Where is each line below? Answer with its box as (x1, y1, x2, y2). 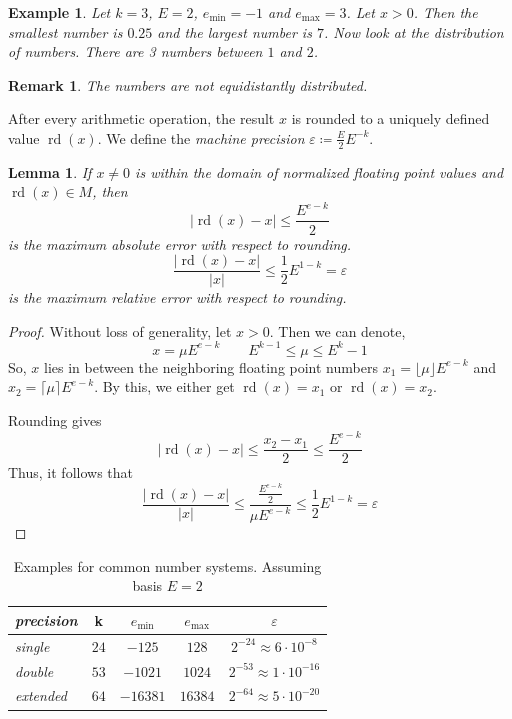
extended (15, 685, 67, 706)
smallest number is (8, 21, 123, 42)
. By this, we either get (94, 376, 235, 397)
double (15, 660, 54, 681)
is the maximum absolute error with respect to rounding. (8, 233, 352, 254)
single (15, 635, 50, 656)
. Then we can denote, (269, 320, 406, 341)
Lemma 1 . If (8, 161, 92, 182)
